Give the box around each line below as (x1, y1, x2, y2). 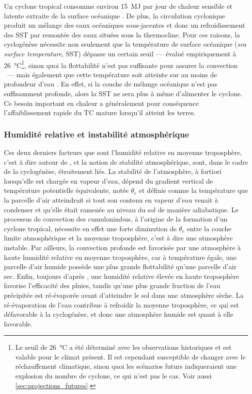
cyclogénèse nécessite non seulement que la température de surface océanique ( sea (4, 39, 247, 49)
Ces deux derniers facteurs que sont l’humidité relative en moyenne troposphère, (4, 147, 242, 157)
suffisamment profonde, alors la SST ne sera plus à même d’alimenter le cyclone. (4, 88, 243, 98)
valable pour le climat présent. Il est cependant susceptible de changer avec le (15, 351, 246, 361)
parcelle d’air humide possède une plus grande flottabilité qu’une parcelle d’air (4, 261, 236, 272)
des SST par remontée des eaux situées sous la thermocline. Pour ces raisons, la (4, 29, 240, 39)
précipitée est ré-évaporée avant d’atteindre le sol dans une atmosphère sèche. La (4, 290, 244, 300)
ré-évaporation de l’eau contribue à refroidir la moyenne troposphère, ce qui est (4, 299, 239, 309)
